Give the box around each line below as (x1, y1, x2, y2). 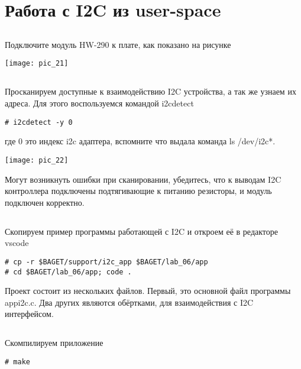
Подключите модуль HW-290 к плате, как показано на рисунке (5, 38, 231, 50)
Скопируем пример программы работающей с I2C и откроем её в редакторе (5, 225, 278, 237)
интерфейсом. (5, 307, 54, 320)
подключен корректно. (5, 196, 85, 208)
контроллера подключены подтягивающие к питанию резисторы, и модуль (5, 184, 272, 197)
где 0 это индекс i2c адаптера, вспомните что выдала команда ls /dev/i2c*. (5, 135, 276, 147)
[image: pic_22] (5, 156, 69, 164)
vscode (5, 237, 29, 249)
